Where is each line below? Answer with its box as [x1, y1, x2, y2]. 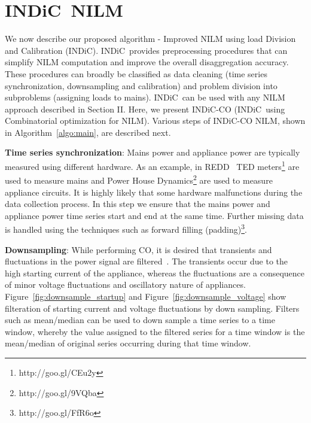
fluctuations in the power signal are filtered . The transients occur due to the [5, 255, 288, 267]
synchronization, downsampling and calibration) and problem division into [5, 79, 278, 92]
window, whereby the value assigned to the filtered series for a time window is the [5, 325, 305, 337]
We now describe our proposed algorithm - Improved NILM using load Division [5, 32, 296, 45]
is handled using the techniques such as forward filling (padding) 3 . [5, 221, 247, 235]
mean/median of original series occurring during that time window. [5, 337, 251, 349]
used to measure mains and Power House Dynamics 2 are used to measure [5, 172, 273, 186]
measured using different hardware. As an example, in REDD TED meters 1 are [5, 159, 300, 172]
